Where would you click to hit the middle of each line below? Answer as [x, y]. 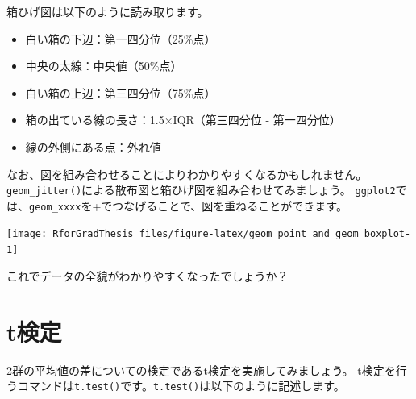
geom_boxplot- [373, 234]
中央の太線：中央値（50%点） [104, 66]
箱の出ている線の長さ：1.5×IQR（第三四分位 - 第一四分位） [183, 120]
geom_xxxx [55, 207]
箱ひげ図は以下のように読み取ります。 [108, 11]
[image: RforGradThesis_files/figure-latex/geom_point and [168, 234]
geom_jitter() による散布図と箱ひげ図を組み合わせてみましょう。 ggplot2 [201, 190]
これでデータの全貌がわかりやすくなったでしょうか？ [148, 275]
